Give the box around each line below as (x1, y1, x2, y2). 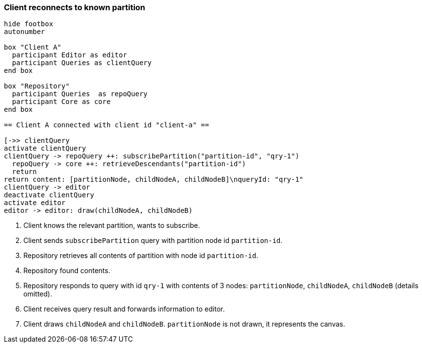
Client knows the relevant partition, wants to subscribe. (23, 221, 200, 230)
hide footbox (4, 20, 54, 28)
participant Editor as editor (12, 51, 127, 59)
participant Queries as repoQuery (12, 90, 148, 98)
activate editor (4, 199, 66, 207)
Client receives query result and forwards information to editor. (23, 305, 225, 313)
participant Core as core (12, 98, 111, 106)
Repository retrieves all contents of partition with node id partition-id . (23, 251, 258, 260)
